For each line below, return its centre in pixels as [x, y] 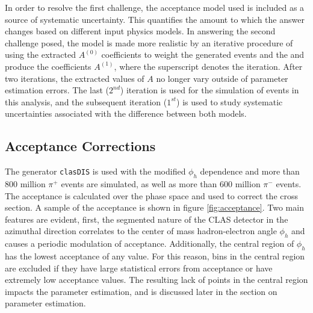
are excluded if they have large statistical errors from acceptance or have [139, 268]
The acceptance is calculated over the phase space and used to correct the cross [152, 195]
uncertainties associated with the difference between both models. [126, 113]
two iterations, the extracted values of [75, 78]
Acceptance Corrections [80, 146]
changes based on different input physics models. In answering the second [140, 31]
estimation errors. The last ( [57, 90]
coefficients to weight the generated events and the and [203, 54]
